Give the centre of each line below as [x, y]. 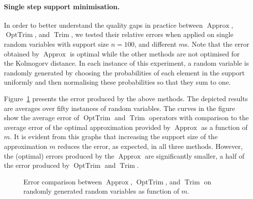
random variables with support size [57, 44]
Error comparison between [63, 181]
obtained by [22, 53]
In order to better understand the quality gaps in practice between [103, 25]
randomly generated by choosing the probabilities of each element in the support [124, 72]
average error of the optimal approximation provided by [87, 127]
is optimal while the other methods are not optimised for [155, 53]
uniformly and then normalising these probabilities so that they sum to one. [117, 82]
